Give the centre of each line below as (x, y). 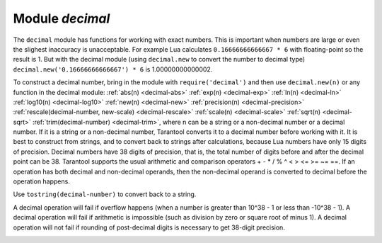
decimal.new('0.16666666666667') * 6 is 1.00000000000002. (113, 69)
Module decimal (62, 18)
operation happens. (41, 181)
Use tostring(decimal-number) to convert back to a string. (105, 194)
